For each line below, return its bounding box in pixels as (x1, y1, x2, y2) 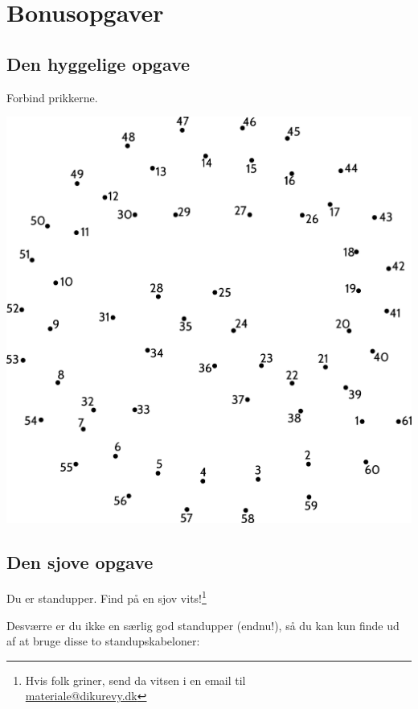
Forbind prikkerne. (6, 89, 98, 105)
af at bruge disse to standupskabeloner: (6, 633, 200, 649)
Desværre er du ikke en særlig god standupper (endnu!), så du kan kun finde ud (6, 616, 400, 633)
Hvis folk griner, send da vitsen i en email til (25, 671, 246, 688)
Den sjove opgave (6, 549, 154, 574)
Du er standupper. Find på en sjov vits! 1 (6, 587, 207, 607)
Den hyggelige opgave (6, 51, 191, 76)
